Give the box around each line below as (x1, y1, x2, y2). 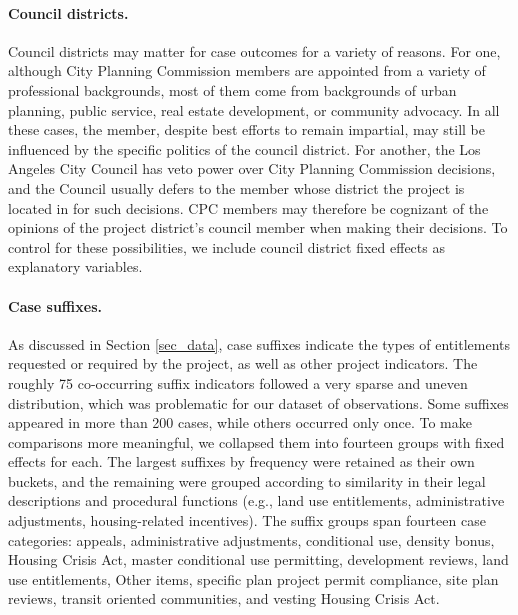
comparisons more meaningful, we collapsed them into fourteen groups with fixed (8, 431, 505, 452)
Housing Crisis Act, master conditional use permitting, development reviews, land (8, 549, 509, 570)
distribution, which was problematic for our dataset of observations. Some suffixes (8, 392, 509, 413)
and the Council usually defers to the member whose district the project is (8, 177, 465, 198)
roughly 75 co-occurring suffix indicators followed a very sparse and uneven (8, 372, 468, 393)
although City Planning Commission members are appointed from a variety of (8, 60, 486, 81)
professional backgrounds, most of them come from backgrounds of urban (8, 79, 457, 100)
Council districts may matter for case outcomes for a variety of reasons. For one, (8, 40, 501, 61)
